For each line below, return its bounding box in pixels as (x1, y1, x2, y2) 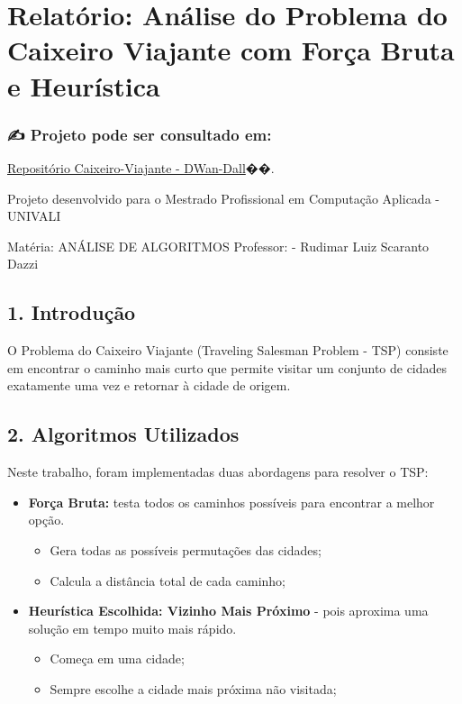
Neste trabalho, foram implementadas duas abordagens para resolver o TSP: (7, 462, 429, 481)
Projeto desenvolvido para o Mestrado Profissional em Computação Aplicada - (7, 188, 439, 207)
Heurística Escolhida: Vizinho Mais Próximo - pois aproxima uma (28, 601, 429, 620)
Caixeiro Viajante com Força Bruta (7, 32, 455, 69)
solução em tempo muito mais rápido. (28, 618, 237, 637)
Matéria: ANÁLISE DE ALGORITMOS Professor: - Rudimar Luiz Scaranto (7, 236, 430, 255)
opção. (28, 510, 65, 529)
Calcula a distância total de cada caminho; (50, 571, 286, 590)
